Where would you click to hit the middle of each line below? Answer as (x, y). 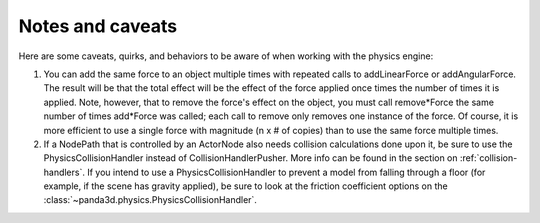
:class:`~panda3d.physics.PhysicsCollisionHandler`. (150, 200)
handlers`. (64, 172)
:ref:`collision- (488, 158)
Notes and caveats (98, 26)
